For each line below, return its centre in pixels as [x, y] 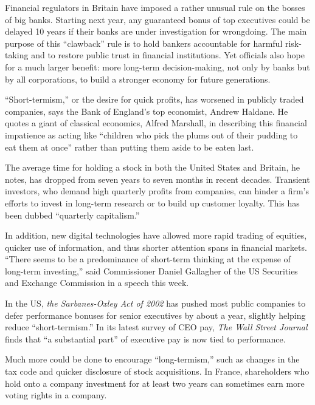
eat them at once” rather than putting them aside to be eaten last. [130, 147]
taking [17, 55]
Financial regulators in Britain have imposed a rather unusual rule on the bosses [155, 7]
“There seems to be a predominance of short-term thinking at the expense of [148, 259]
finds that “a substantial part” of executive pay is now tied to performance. [145, 339]
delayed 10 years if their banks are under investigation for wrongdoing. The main [156, 31]
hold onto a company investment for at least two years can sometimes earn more [155, 383]
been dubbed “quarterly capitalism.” [72, 215]
